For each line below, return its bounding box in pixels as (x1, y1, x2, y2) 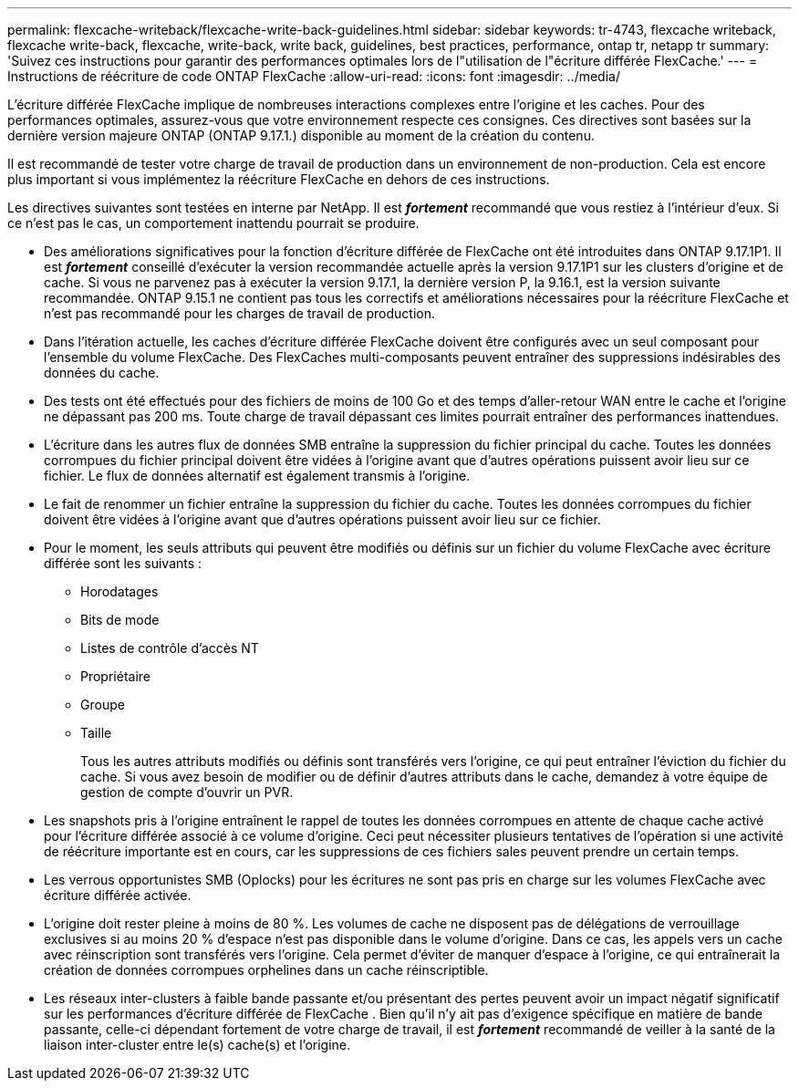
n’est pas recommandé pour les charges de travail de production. (44, 306, 436, 321)
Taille (80, 725, 112, 741)
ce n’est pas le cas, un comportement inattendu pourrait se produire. (7, 215, 420, 231)
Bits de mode (80, 612, 160, 627)
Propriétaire (80, 668, 151, 684)
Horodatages (80, 584, 159, 599)
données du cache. (44, 365, 160, 380)
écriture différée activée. (44, 887, 192, 903)
